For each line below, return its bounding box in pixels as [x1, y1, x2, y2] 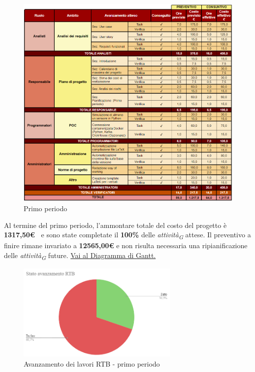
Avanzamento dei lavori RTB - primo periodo [24, 358, 160, 369]
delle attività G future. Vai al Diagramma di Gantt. [4, 250, 156, 261]
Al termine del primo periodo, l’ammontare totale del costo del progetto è [4, 220, 227, 230]
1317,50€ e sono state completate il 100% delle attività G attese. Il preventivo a [4, 229, 251, 241]
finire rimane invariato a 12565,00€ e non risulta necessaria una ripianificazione [4, 240, 248, 251]
